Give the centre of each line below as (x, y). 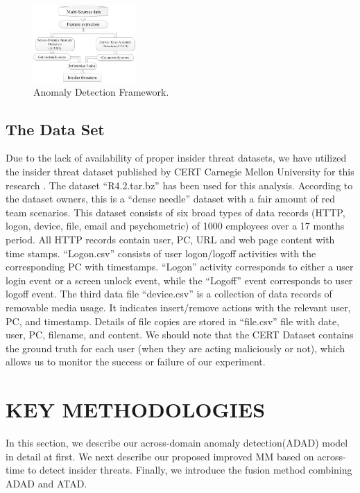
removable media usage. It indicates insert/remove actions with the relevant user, (178, 308)
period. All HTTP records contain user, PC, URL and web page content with (170, 240)
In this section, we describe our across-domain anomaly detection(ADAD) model (177, 443)
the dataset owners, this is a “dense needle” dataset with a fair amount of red (170, 199)
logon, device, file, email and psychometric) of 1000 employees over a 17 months (175, 226)
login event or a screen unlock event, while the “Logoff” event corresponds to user (179, 280)
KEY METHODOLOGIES (136, 409)
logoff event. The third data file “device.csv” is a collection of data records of (169, 294)
